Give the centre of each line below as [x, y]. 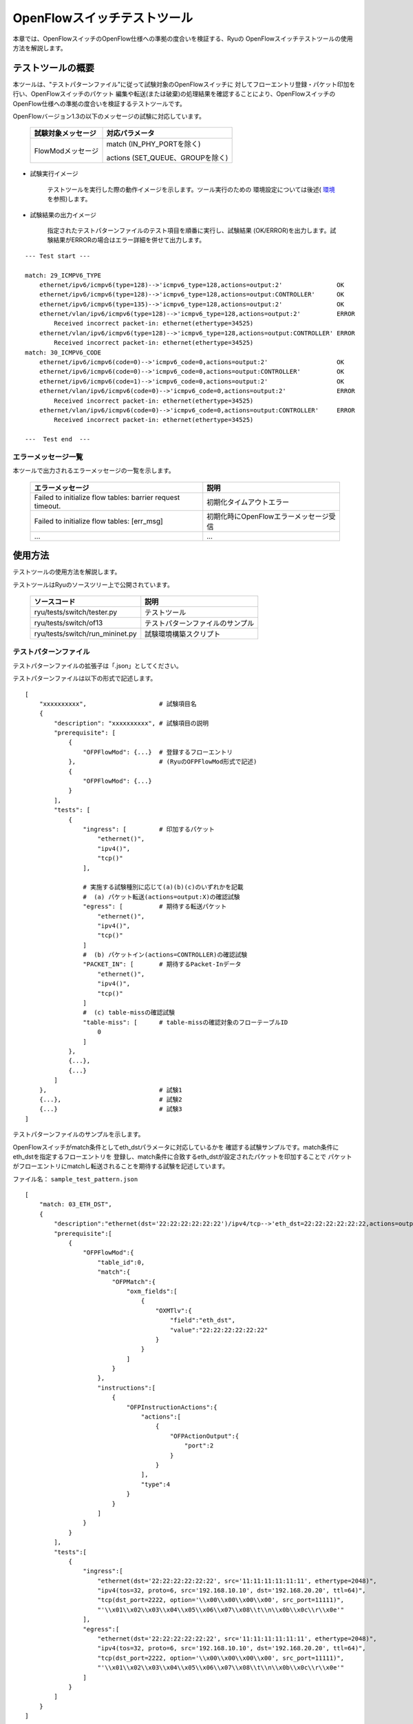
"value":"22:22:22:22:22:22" [219, 1330]
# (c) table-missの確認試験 [129, 1013]
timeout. [47, 505]
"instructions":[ [127, 1387]
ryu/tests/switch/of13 [68, 623]
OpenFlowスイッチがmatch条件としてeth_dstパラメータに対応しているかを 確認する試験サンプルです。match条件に [176, 1147]
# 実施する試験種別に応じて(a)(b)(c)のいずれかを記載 [163, 887]
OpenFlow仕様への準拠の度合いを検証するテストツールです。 [99, 103]
